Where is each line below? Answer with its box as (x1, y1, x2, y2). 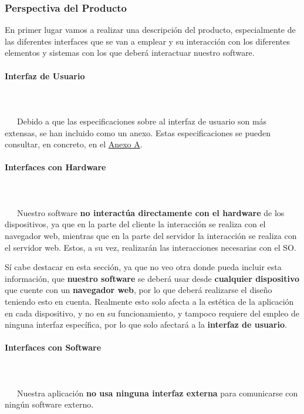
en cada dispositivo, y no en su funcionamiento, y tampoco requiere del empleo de (5, 307, 299, 319)
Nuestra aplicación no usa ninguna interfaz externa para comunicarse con (16, 386, 298, 399)
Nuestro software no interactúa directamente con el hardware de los (16, 206, 285, 218)
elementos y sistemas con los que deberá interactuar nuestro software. (5, 46, 255, 59)
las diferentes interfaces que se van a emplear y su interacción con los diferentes (5, 35, 290, 47)
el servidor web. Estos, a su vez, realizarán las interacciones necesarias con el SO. (5, 241, 296, 253)
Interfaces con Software (5, 341, 102, 354)
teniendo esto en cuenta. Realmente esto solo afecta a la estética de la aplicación (5, 295, 294, 307)
